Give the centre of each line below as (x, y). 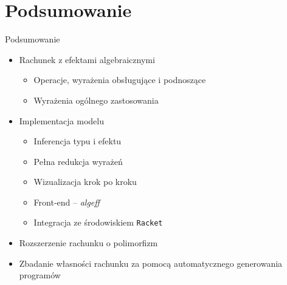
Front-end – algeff (67, 202)
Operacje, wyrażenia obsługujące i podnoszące (120, 80)
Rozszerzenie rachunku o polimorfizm (88, 243)
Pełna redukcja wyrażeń (78, 161)
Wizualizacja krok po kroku (85, 182)
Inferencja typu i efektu (78, 141)
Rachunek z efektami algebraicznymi (87, 59)
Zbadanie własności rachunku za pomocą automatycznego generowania (151, 263)
